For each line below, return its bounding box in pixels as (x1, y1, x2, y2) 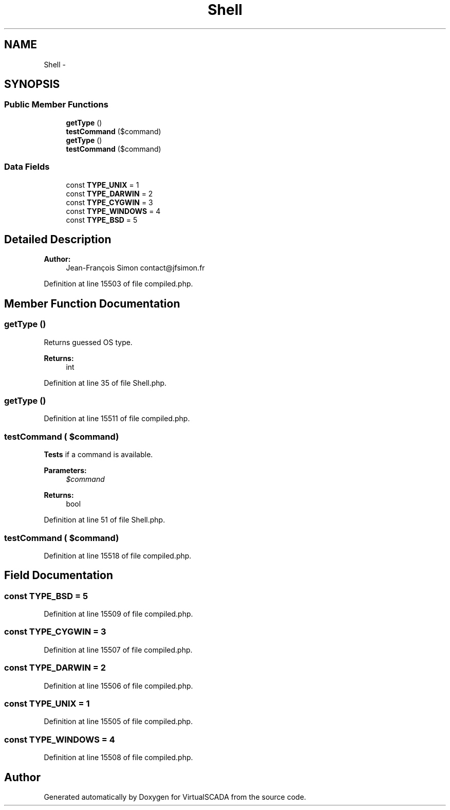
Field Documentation (4, 569, 113, 582)
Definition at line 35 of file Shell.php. (44, 378, 167, 387)
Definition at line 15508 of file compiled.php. (44, 753, 193, 762)
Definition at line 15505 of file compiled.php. (44, 717, 193, 726)
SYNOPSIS (4, 78, 60, 91)
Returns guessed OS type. (44, 337, 133, 347)
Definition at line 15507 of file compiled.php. (44, 645, 193, 654)
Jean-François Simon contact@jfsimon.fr (66, 263, 205, 273)
